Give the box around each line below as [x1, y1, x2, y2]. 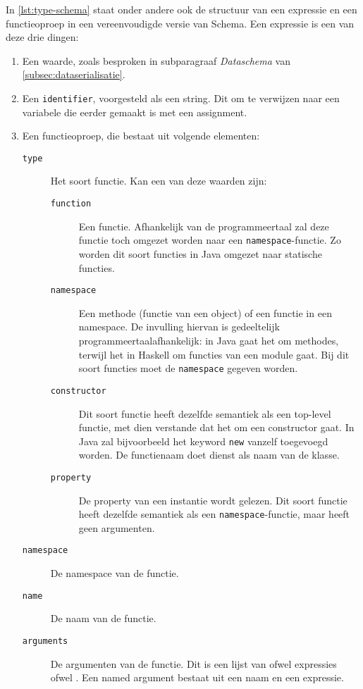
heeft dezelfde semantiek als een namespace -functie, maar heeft [78, 507, 350, 521]
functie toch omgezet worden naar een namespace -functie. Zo [78, 232, 341, 247]
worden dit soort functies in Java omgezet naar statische [78, 246, 322, 261]
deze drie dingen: [6, 30, 79, 44]
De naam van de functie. [50, 611, 156, 626]
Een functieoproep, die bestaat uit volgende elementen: [22, 128, 260, 143]
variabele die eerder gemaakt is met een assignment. [22, 104, 247, 119]
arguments [22, 635, 68, 646]
